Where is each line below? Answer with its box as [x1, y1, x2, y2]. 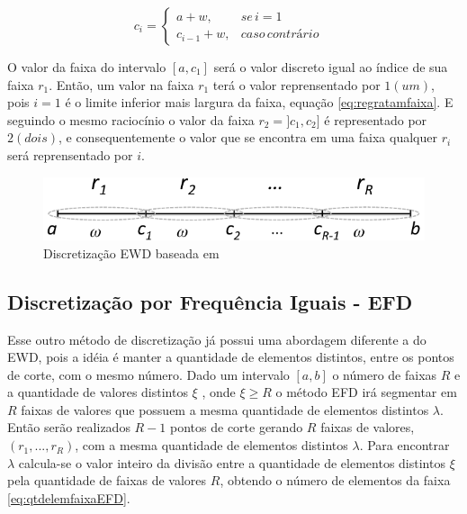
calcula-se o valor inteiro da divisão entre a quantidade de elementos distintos [18, 453, 445, 472]
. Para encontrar [359, 436, 450, 455]
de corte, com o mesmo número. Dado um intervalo [7, 365, 290, 383]
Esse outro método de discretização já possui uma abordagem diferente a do [7, 329, 427, 348]
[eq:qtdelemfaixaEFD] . [7, 488, 130, 507]
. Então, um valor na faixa [49, 75, 194, 94]
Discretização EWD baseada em [43, 243, 220, 262]
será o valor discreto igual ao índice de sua [213, 58, 448, 76]
